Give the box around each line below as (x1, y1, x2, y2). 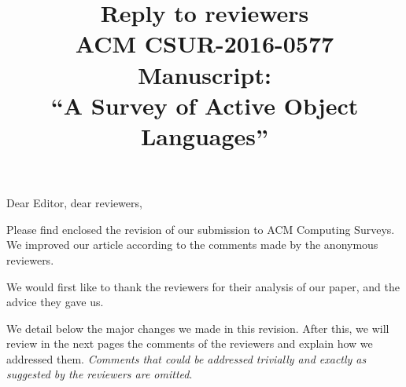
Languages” (140, 119, 269, 152)
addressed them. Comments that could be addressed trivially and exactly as (6, 350, 367, 367)
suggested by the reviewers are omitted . (6, 366, 193, 382)
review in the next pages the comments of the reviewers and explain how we (6, 335, 373, 352)
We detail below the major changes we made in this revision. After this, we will (6, 319, 389, 336)
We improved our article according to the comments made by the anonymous (6, 236, 378, 253)
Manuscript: (138, 58, 271, 90)
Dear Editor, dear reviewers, (6, 195, 142, 211)
